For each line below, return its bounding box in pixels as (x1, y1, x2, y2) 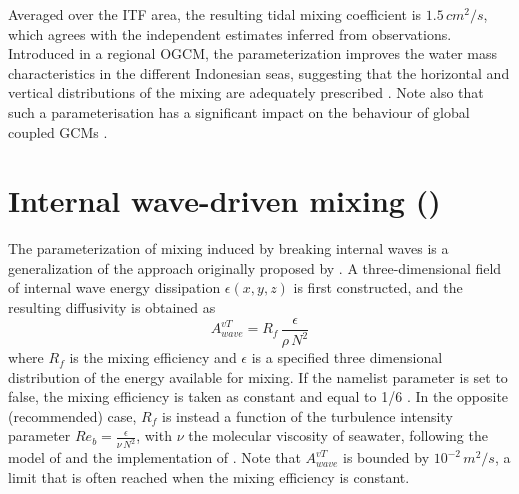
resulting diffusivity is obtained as (8, 297, 216, 318)
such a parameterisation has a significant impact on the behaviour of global (8, 101, 470, 122)
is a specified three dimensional (251, 347, 443, 368)
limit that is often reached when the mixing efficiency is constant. (8, 466, 410, 487)
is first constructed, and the (293, 277, 463, 298)
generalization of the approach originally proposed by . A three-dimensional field (8, 257, 502, 278)
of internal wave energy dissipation (8, 277, 221, 298)
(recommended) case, (8, 405, 137, 426)
